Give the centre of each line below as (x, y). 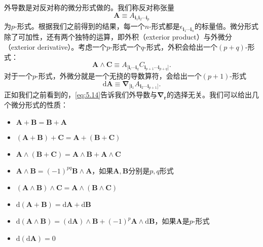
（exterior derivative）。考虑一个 (55, 46)
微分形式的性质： (39, 104)
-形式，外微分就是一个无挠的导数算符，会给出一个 (119, 75)
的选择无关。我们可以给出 (210, 95)
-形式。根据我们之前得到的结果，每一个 (80, 26)
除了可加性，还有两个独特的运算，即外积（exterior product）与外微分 (118, 37)
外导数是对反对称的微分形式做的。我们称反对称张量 (89, 7)
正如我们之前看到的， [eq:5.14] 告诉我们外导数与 (81, 95)
